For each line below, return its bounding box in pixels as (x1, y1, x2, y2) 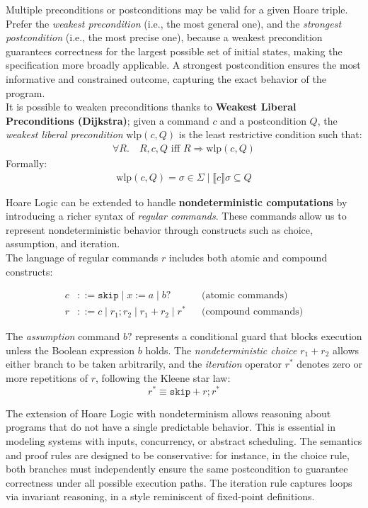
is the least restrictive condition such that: (178, 127, 362, 142)
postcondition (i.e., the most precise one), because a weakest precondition (6, 30, 323, 45)
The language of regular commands (6, 249, 159, 264)
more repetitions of (6, 371, 88, 385)
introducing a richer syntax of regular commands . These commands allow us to (6, 208, 347, 223)
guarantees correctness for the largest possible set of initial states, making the (6, 43, 343, 58)
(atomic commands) (201, 290, 288, 301)
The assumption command (6, 329, 120, 344)
